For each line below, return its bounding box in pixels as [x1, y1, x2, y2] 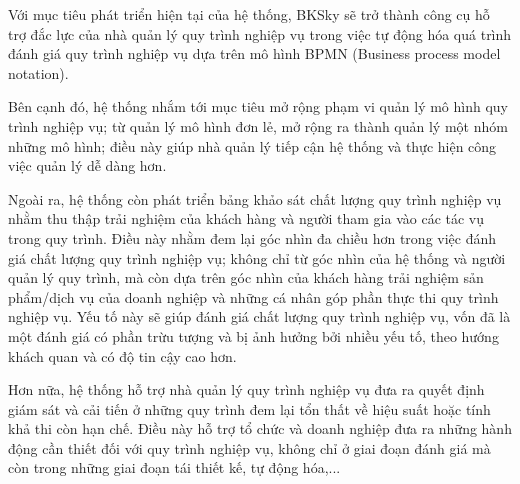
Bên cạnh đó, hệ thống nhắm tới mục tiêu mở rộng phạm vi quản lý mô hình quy [8, 96, 508, 117]
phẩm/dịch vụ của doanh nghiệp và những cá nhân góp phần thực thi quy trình [8, 286, 499, 307]
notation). [8, 62, 69, 83]
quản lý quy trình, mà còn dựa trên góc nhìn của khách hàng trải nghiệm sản [8, 267, 484, 288]
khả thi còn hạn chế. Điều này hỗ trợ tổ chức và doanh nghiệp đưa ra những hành [8, 418, 512, 439]
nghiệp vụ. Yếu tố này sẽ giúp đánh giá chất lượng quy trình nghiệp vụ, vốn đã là [8, 306, 511, 327]
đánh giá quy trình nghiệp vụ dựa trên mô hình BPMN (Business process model [8, 43, 501, 64]
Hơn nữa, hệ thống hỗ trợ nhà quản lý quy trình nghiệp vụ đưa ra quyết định [8, 379, 485, 400]
